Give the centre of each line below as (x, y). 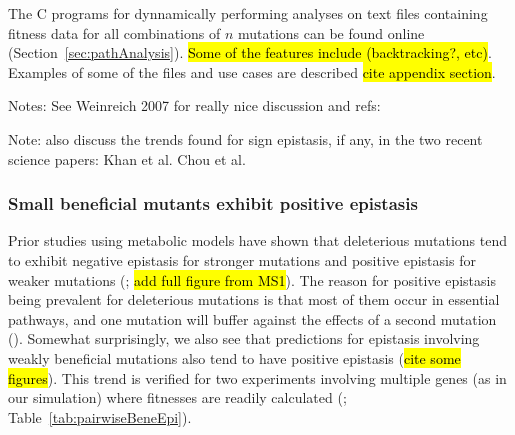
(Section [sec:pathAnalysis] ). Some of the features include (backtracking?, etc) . (250, 52)
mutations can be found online (331, 32)
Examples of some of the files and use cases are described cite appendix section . (252, 71)
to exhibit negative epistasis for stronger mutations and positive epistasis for (242, 259)
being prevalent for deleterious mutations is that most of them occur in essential (254, 299)
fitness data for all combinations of (114, 32)
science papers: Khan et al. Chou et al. (127, 158)
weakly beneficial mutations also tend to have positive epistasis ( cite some (234, 357)
